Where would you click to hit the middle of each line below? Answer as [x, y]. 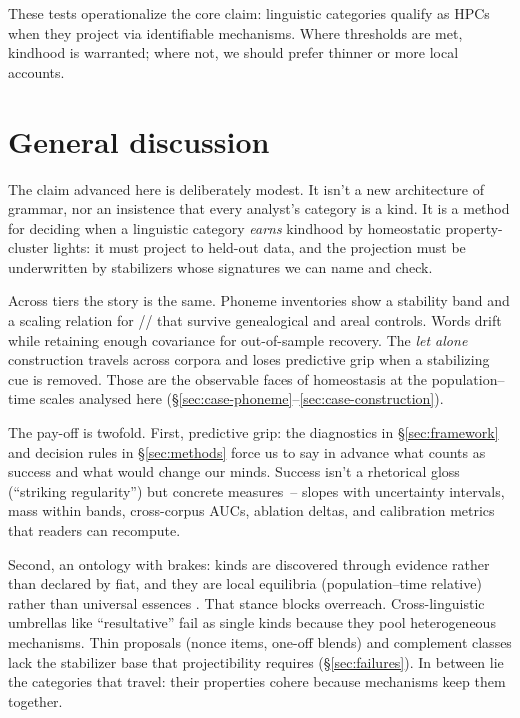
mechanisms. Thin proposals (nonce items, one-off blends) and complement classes [260, 641]
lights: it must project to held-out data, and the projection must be [259, 247]
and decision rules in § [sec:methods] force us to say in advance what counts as [247, 451]
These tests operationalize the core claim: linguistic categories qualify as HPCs [249, 13]
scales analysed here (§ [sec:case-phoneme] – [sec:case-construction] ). [241, 398]
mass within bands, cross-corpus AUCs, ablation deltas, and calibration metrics [251, 510]
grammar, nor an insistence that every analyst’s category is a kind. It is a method [259, 208]
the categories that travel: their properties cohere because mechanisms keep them [257, 681]
